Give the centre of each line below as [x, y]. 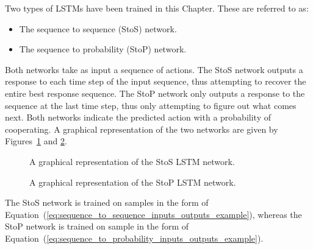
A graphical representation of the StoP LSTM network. [133, 182]
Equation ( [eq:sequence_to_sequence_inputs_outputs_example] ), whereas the [153, 214]
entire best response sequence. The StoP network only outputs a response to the [155, 93]
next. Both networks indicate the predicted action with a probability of [138, 117]
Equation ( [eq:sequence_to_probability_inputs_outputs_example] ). [134, 238]
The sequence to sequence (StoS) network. [98, 28]
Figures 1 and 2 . [36, 141]
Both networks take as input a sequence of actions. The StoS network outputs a [154, 69]
